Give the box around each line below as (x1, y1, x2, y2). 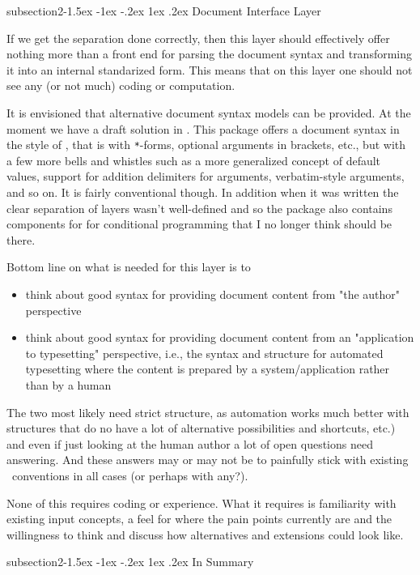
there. (6, 231, 36, 248)
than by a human (25, 376, 112, 393)
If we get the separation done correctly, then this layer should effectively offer (6, 29, 390, 46)
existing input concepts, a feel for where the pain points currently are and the (6, 510, 392, 527)
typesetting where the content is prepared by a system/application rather (25, 360, 390, 377)
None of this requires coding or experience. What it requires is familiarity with (6, 494, 397, 511)
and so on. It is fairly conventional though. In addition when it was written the (6, 184, 399, 200)
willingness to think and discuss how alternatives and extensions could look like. (6, 526, 404, 543)
